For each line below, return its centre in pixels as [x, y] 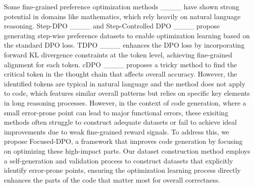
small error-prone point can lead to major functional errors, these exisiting [116, 112]
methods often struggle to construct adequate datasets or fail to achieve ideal [120, 122]
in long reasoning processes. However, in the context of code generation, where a [125, 102]
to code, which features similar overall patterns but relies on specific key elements [127, 93]
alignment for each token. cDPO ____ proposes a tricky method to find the [121, 64]
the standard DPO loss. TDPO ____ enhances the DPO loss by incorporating [124, 45]
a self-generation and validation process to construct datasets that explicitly [119, 160]
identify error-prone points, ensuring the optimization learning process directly [122, 170]
